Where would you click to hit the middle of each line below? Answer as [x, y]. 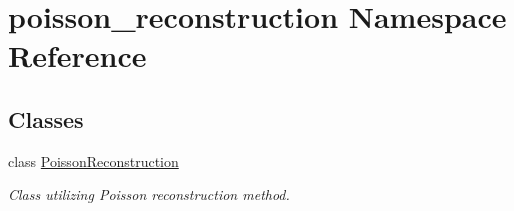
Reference [77, 55]
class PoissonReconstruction [93, 160]
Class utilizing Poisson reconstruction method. [149, 194]
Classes [46, 118]
